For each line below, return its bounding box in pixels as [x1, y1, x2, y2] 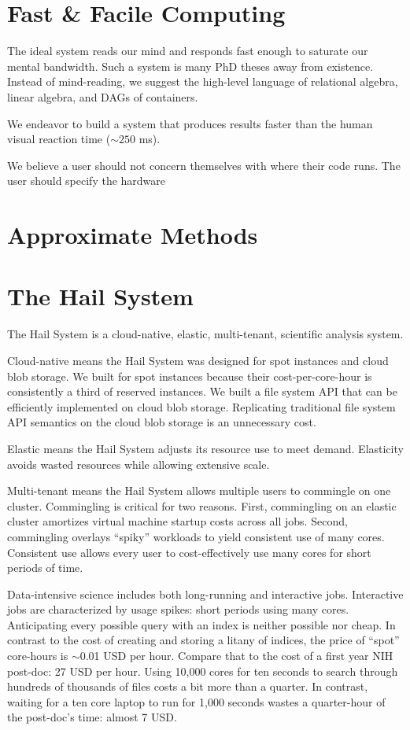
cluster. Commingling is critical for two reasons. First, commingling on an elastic [7, 497, 397, 514]
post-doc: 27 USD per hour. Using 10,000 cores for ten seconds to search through [7, 662, 398, 679]
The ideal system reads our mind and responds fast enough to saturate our [7, 42, 368, 59]
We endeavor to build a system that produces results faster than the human [7, 115, 373, 131]
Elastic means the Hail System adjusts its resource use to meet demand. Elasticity [7, 440, 404, 456]
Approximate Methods [7, 219, 258, 251]
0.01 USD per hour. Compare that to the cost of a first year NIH [79, 647, 393, 664]
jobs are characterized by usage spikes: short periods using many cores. [7, 601, 349, 618]
